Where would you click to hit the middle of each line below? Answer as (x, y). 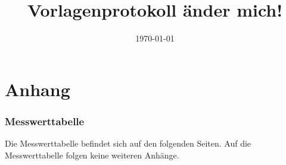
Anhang (38, 89)
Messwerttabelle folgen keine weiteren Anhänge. (92, 155)
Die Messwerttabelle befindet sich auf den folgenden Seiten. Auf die (128, 143)
